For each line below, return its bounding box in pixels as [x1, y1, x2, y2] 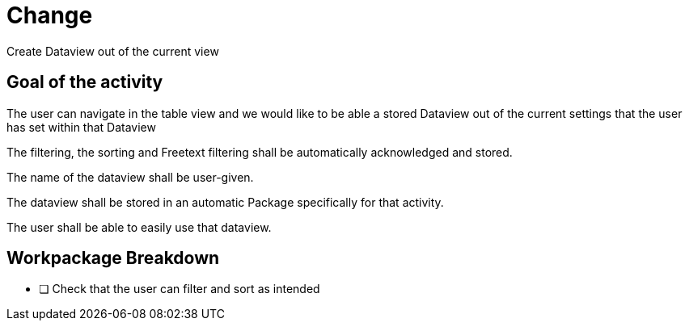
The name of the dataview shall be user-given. [6, 170, 254, 184]
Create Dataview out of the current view [6, 44, 219, 58]
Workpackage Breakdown [6, 248, 220, 269]
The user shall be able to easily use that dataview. [6, 220, 272, 234]
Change [6, 2, 93, 29]
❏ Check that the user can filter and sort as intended [39, 282, 320, 296]
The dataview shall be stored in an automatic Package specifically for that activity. [6, 195, 444, 209]
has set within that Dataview [6, 119, 156, 134]
